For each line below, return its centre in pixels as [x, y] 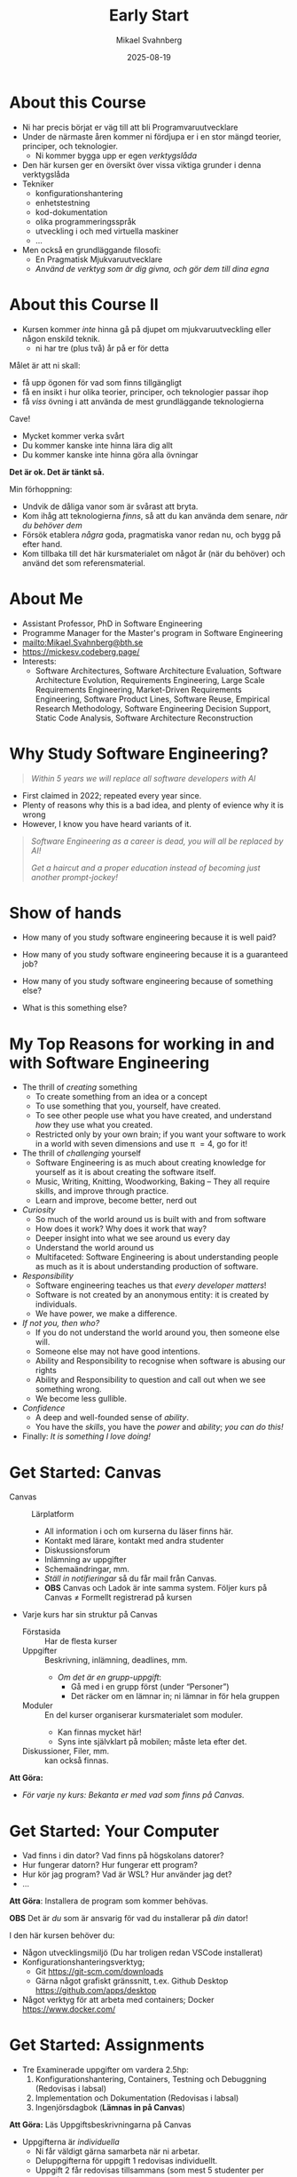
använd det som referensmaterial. [84, 563]
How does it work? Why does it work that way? [121, 1229]
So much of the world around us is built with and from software [151, 1220]
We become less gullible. [81, 1399]
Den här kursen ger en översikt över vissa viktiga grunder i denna [141, 164]
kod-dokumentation [71, 212]
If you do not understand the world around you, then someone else [157, 1332]
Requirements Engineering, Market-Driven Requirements [138, 689]
